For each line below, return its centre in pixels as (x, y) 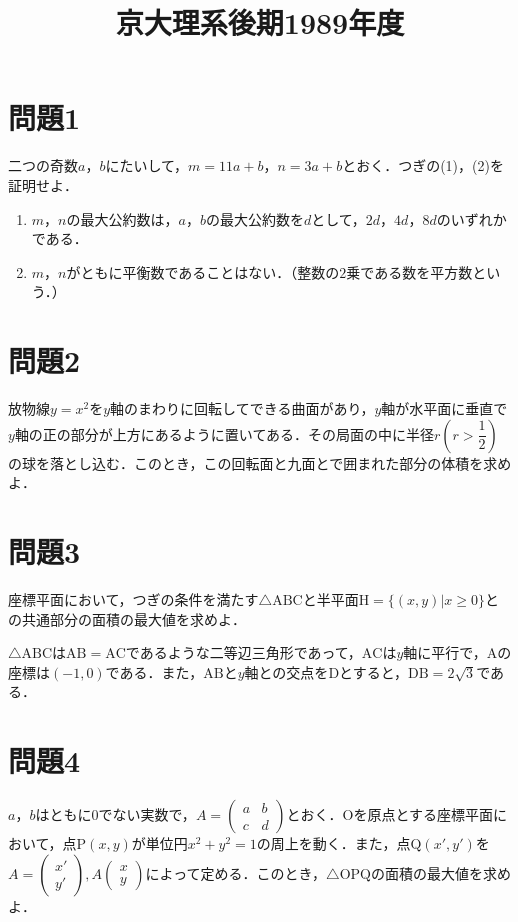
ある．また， (161, 671)
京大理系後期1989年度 (260, 22)
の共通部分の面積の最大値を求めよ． (127, 618)
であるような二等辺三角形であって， (243, 652)
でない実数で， (147, 814)
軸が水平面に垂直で (444, 408)
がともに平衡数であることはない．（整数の (203, 271)
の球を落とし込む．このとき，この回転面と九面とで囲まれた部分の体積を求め (260, 462)
